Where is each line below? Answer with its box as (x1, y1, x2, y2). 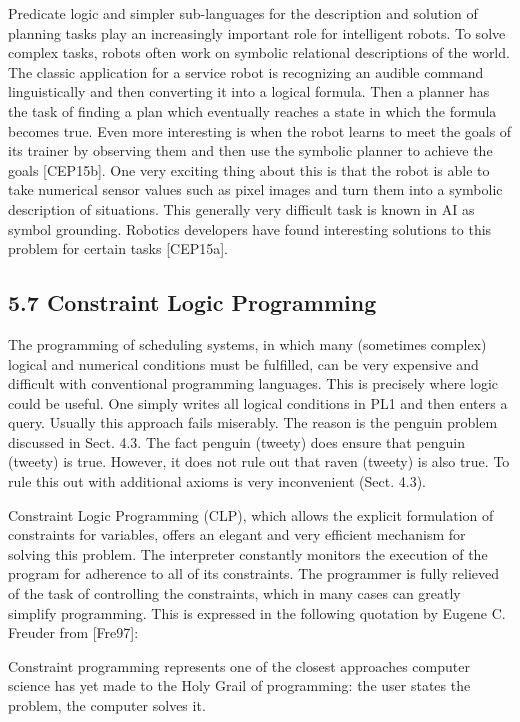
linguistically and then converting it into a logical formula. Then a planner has (8, 81, 490, 102)
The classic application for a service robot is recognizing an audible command (8, 61, 484, 82)
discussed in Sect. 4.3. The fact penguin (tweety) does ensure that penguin (8, 431, 465, 452)
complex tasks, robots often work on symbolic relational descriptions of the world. (8, 42, 510, 63)
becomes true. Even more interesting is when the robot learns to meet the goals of (8, 120, 512, 141)
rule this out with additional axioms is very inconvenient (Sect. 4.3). (8, 471, 426, 492)
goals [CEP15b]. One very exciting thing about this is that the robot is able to (8, 159, 490, 180)
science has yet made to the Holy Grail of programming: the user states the (8, 675, 471, 696)
